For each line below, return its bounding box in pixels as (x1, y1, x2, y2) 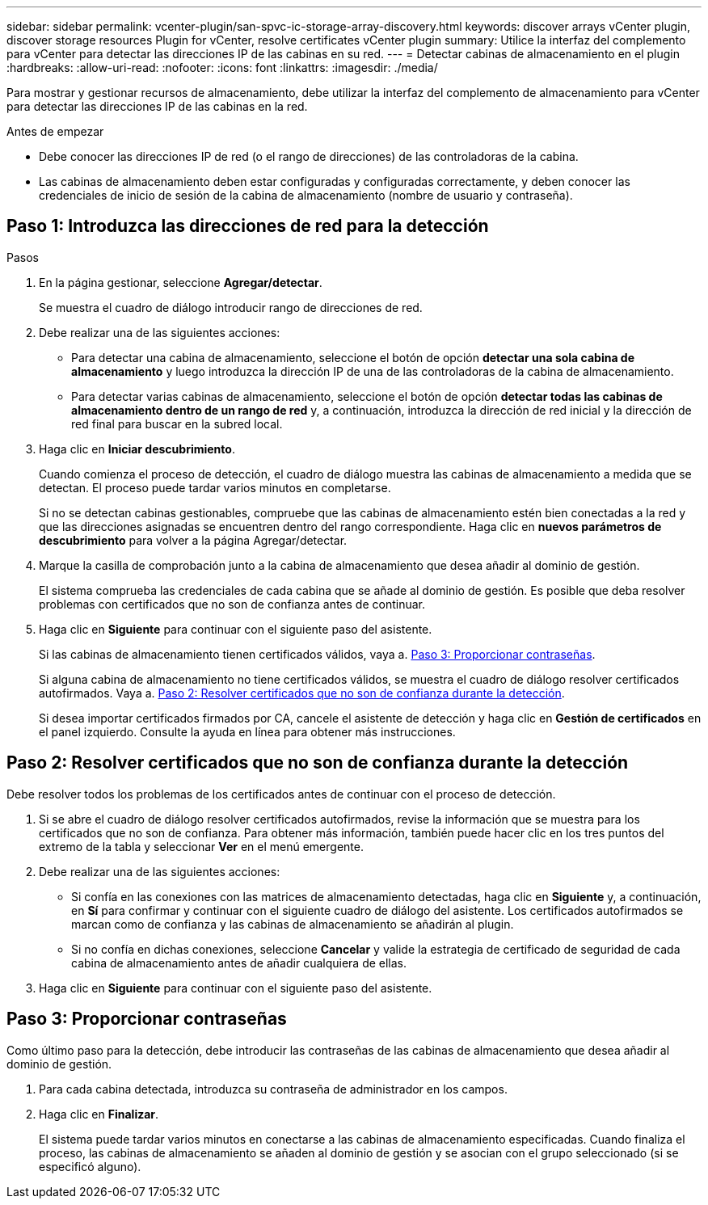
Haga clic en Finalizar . (39, 1106, 159, 1121)
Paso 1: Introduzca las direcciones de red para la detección (6, 216, 489, 237)
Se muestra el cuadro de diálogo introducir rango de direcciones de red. (39, 300, 423, 314)
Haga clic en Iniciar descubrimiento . (39, 441, 235, 456)
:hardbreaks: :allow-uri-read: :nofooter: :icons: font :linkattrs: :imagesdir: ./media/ (6, 61, 438, 74)
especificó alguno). (39, 1159, 141, 1173)
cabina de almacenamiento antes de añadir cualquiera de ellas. (71, 955, 407, 970)
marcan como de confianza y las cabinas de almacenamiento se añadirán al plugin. (71, 916, 514, 931)
